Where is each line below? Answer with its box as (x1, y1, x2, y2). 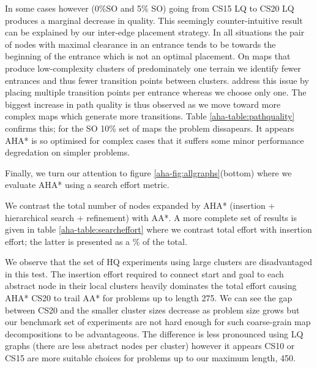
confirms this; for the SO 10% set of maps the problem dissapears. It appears (5, 121, 294, 134)
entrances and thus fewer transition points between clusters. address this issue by (5, 73, 309, 86)
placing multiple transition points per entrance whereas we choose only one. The (5, 86, 307, 99)
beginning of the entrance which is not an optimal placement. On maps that (5, 50, 291, 62)
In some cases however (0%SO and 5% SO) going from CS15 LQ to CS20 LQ (5, 2, 294, 14)
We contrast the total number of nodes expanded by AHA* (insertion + (5, 198, 275, 211)
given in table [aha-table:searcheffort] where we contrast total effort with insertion (5, 223, 312, 236)
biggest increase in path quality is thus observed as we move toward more (5, 97, 281, 110)
